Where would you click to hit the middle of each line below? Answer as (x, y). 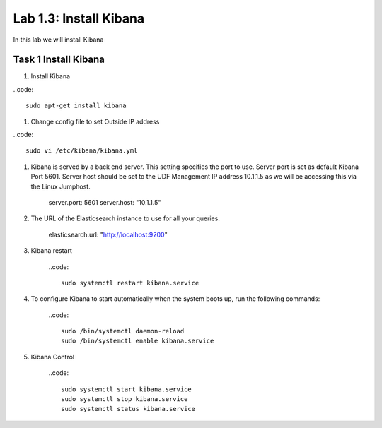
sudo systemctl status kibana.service (128, 409)
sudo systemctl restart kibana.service (130, 283)
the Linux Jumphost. (61, 186)
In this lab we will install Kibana (58, 40)
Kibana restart (51, 251)
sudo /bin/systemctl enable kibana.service (138, 341)
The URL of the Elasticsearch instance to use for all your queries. (126, 218)
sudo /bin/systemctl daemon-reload (123, 331)
